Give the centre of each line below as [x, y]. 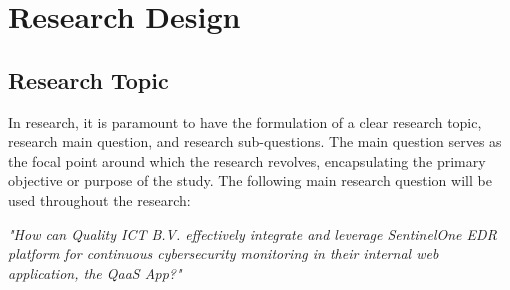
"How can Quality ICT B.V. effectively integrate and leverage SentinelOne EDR [252, 233]
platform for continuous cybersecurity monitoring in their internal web [223, 253]
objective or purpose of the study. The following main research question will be [250, 180]
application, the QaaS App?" [95, 272]
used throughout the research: [99, 199]
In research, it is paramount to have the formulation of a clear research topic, [245, 121]
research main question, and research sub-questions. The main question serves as [255, 141]
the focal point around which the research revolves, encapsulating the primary [247, 160]
